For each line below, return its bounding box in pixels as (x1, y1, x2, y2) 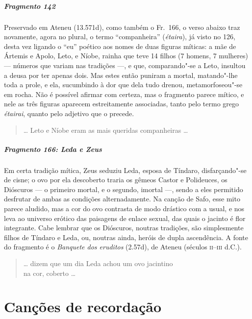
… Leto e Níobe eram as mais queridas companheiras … (23, 124, 188, 135)
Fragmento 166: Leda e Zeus (4, 144, 102, 154)
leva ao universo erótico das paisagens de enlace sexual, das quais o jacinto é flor (4, 213, 246, 223)
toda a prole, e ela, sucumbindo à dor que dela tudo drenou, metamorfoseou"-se (4, 79, 243, 90)
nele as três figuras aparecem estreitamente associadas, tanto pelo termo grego (4, 98, 239, 109)
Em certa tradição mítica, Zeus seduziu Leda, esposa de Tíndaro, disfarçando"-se (4, 165, 247, 175)
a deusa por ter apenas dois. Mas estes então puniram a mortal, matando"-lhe (4, 70, 238, 80)
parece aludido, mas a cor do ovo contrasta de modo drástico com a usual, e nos (4, 203, 245, 214)
